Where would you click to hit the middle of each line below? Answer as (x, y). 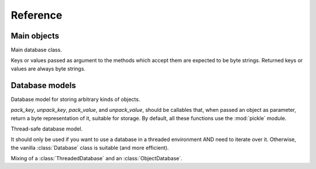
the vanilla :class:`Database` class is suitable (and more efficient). (90, 147)
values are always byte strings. (48, 68)
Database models (43, 85)
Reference (37, 15)
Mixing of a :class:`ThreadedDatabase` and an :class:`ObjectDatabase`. (97, 159)
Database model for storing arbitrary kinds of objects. (75, 99)
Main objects (35, 36)
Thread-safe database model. (47, 129)
